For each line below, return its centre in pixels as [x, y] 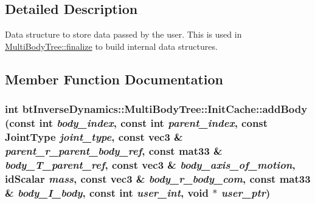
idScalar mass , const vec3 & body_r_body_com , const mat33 [158, 178]
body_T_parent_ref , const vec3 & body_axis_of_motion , [150, 164]
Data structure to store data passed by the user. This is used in [123, 34]
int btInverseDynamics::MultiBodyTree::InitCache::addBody [156, 109]
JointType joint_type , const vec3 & [94, 136]
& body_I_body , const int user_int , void [107, 192]
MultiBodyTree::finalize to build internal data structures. [111, 46]
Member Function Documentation [114, 79]
